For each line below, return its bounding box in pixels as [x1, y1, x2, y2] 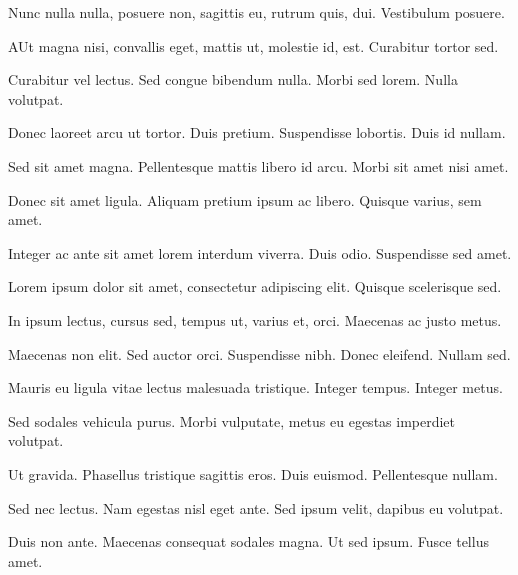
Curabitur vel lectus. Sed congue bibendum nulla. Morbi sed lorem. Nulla [8, 69, 458, 90]
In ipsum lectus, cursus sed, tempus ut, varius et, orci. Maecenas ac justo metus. [8, 309, 502, 330]
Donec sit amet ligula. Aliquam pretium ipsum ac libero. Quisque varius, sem [8, 189, 482, 210]
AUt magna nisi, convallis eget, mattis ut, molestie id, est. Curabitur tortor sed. [8, 35, 499, 56]
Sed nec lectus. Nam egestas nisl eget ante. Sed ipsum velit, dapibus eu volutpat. [8, 497, 504, 518]
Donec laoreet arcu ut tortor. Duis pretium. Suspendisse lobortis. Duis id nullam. [8, 122, 506, 143]
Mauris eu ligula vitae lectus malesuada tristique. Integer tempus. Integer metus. [8, 377, 503, 398]
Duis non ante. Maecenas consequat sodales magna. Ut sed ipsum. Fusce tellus [8, 531, 489, 552]
